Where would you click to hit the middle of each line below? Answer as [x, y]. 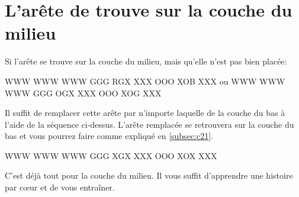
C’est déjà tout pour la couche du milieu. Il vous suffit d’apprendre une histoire [149, 175]
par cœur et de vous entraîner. [60, 187]
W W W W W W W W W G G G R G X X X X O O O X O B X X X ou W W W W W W [145, 81]
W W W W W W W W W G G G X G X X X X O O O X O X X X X [111, 155]
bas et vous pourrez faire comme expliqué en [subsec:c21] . [109, 136]
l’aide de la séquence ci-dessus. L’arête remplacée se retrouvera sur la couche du [149, 124]
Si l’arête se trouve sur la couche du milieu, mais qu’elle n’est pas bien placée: [146, 61]
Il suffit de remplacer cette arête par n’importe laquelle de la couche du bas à [145, 113]
